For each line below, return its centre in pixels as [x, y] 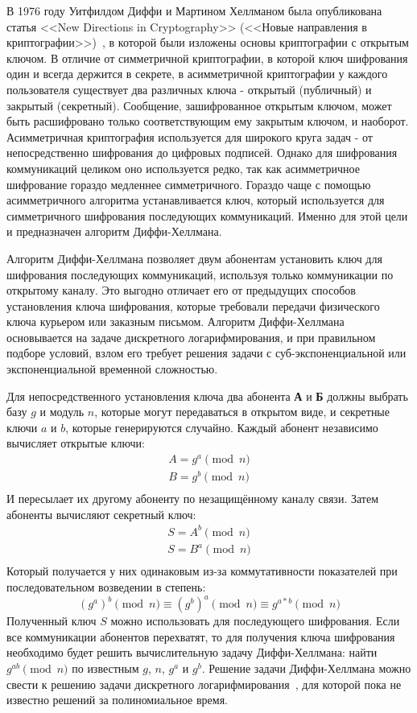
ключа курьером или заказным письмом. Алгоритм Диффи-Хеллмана [175, 321]
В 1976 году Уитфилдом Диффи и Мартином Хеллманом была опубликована [194, 10]
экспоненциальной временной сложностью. [112, 369]
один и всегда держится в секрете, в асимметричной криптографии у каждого [197, 74]
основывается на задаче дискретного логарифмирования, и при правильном [191, 337]
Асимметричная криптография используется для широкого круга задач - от [190, 136]
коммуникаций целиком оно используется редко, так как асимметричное [183, 168]
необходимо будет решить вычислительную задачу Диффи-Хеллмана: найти [192, 652]
